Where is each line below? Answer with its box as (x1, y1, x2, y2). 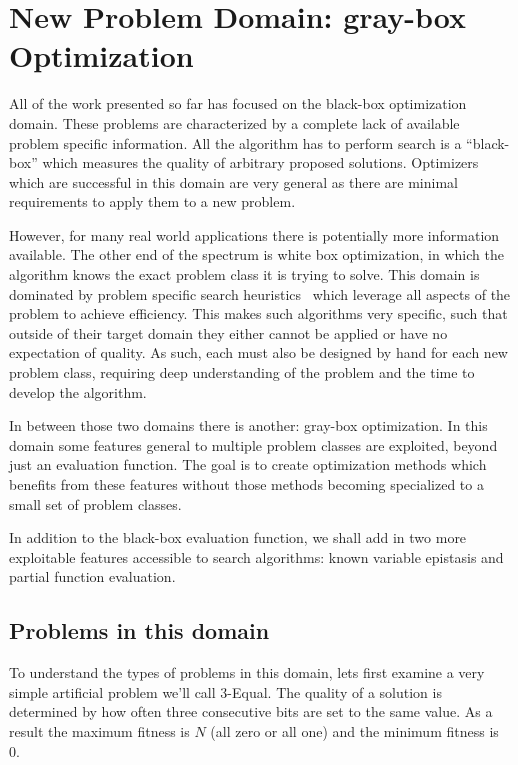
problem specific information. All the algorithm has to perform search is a (9, 132, 462, 153)
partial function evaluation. (9, 566, 176, 587)
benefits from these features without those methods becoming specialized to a (9, 474, 484, 494)
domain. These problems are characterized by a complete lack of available (9, 112, 460, 133)
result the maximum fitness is (9, 720, 190, 741)
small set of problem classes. (9, 493, 182, 514)
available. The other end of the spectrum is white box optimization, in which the (9, 244, 504, 265)
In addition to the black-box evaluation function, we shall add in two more (9, 527, 467, 548)
